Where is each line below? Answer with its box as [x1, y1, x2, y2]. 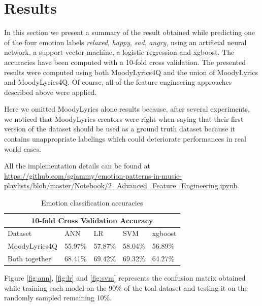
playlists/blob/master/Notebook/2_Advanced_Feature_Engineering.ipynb [4, 180, 238, 191]
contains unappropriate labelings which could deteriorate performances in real [4, 133, 246, 144]
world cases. [4, 143, 41, 154]
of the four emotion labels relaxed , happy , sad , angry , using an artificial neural [4, 37, 247, 47]
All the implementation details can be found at [4, 160, 150, 171]
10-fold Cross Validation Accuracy [31, 215, 153, 225]
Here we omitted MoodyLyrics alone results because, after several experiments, [4, 104, 250, 114]
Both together [8, 253, 51, 264]
